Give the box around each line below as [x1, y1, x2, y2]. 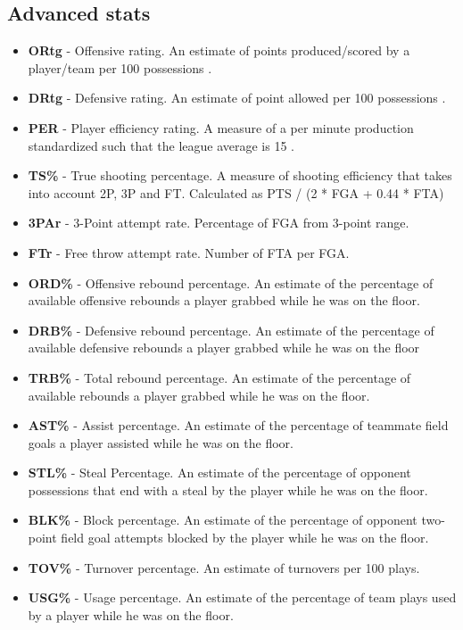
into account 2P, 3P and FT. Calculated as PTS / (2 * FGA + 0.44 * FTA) [28, 183, 444, 202]
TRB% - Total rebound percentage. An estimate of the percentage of [28, 368, 411, 386]
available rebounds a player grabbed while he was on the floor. [28, 385, 370, 404]
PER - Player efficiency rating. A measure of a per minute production [28, 118, 414, 137]
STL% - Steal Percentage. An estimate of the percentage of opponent [28, 463, 411, 482]
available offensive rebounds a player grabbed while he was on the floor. [28, 291, 420, 310]
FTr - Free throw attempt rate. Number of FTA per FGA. [28, 243, 350, 261]
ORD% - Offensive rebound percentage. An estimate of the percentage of [28, 273, 434, 292]
